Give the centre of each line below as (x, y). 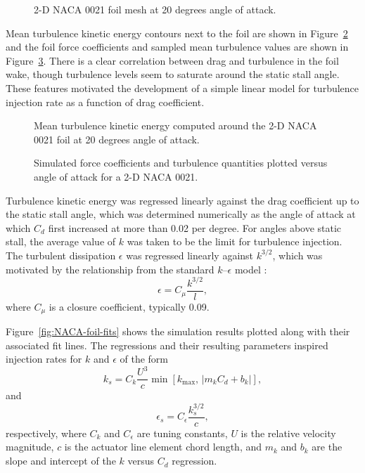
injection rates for (44, 359)
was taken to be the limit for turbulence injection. (235, 241)
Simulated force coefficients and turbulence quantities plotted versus (181, 163)
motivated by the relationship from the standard (110, 269)
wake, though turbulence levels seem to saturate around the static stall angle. (173, 74)
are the (327, 447)
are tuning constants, (182, 433)
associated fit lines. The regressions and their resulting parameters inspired (167, 345)
